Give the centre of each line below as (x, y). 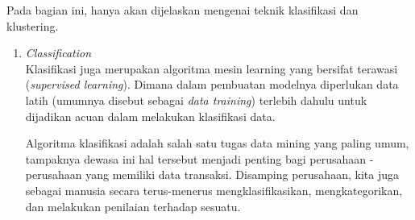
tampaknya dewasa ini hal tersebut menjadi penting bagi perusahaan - (199, 158)
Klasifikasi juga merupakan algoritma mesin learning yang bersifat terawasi (212, 68)
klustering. (33, 25)
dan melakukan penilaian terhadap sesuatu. (133, 206)
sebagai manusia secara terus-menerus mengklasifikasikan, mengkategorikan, (214, 190)
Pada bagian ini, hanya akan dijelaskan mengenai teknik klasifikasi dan (183, 10)
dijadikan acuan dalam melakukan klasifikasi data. (150, 116)
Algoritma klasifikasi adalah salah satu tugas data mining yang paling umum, (217, 143)
